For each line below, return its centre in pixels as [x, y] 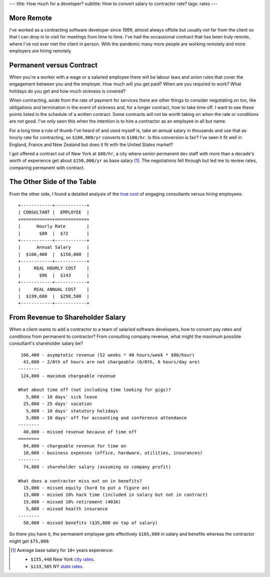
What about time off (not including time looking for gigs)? [94, 390]
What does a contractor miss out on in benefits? [80, 481]
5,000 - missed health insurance [67, 509]
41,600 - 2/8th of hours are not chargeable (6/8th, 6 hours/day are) [111, 362]
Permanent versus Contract [53, 65]
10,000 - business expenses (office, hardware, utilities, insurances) [113, 453]
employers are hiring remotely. [41, 51]
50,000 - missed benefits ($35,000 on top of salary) [90, 523]
